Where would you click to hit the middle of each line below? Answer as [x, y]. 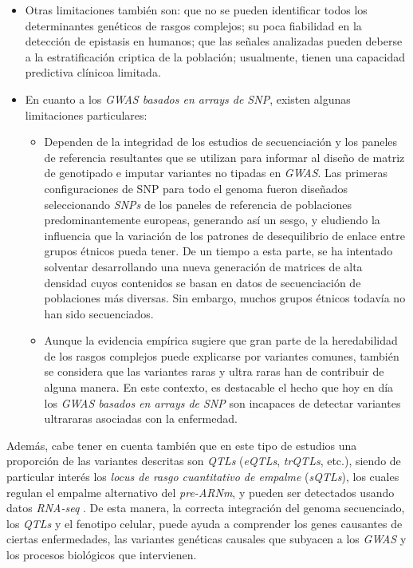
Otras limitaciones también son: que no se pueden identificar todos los [196, 10]
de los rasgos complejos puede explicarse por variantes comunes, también [222, 355]
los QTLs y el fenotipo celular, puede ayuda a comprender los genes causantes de [205, 523]
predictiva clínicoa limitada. [93, 72]
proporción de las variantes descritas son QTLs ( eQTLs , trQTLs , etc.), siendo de [204, 461]
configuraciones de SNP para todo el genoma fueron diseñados [196, 188]
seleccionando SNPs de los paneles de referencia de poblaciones [198, 204]
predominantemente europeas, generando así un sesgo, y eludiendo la [212, 220]
